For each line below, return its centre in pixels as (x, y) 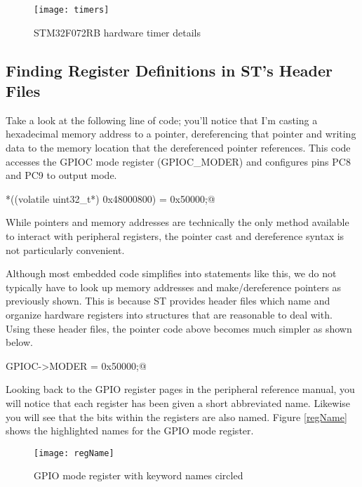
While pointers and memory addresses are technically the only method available (177, 222)
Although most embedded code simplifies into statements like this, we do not (171, 273)
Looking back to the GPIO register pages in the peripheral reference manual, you (180, 389)
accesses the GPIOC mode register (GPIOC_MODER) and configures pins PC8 (178, 161)
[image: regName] (74, 453)
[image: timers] (72, 10)
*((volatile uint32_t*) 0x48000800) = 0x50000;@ (110, 198)
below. (19, 342)
